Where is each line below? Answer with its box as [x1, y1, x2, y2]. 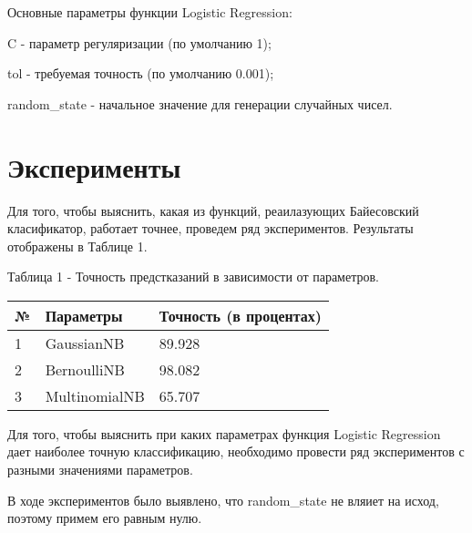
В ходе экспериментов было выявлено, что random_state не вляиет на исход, [7, 490, 439, 509]
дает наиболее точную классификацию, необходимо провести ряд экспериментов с [7, 442, 465, 461]
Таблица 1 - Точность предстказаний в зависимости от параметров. [7, 267, 379, 286]
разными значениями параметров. [7, 460, 193, 479]
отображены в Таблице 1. [7, 236, 148, 255]
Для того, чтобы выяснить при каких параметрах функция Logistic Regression [7, 424, 441, 443]
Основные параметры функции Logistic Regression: [7, 3, 292, 21]
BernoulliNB [45, 358, 125, 380]
